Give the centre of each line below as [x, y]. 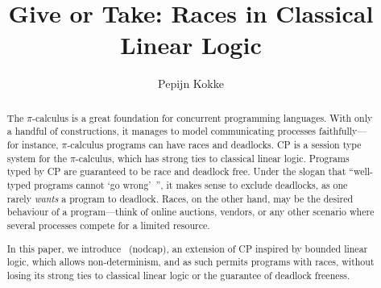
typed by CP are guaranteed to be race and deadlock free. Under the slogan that [176, 171]
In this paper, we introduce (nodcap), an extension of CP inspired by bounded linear [187, 248]
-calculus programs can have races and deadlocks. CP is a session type [214, 145]
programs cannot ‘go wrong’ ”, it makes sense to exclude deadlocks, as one [191, 184]
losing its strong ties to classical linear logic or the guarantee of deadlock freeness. [178, 275]
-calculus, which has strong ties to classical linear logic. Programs [212, 158]
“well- [361, 171]
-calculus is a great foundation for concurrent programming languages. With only [203, 117]
